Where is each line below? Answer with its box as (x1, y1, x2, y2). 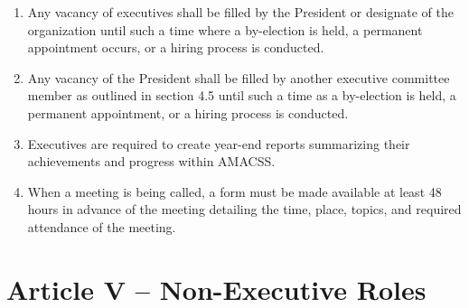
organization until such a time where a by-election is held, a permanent (27, 20, 423, 39)
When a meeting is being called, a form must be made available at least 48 (27, 182, 442, 201)
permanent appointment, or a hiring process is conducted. (27, 103, 349, 122)
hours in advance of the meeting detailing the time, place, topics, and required (27, 200, 462, 219)
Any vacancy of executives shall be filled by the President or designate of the (27, 3, 454, 21)
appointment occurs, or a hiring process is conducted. (27, 38, 324, 57)
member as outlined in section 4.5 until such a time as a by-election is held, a (27, 86, 456, 105)
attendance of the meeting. (27, 217, 176, 236)
